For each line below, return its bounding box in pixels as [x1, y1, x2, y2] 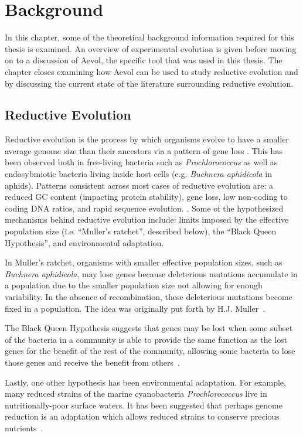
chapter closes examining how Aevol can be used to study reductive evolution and [5, 65, 298, 77]
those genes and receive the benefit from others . [5, 356, 180, 368]
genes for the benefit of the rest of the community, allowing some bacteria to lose [5, 345, 295, 357]
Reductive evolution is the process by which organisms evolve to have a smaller [5, 133, 289, 145]
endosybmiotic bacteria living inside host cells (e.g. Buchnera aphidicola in [5, 168, 272, 180]
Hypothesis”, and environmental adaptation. [5, 236, 164, 248]
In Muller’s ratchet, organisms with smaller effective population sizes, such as [5, 256, 282, 268]
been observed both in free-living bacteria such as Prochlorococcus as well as [5, 156, 278, 168]
